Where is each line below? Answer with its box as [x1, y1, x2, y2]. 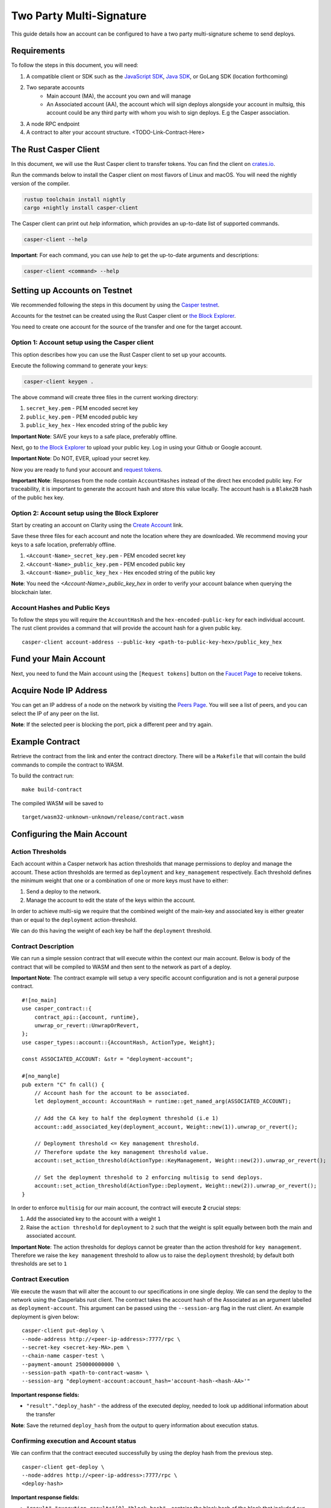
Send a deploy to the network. [26, 888, 102, 895]
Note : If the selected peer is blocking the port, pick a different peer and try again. [11, 721, 213, 728]
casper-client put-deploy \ [22, 1327, 105, 1334]
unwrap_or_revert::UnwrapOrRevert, [34, 1022, 140, 1028]
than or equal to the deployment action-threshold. [11, 916, 137, 923]
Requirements [11, 46, 66, 56]
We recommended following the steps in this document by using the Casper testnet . [11, 301, 220, 308]
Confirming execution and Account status [11, 1436, 137, 1445]
